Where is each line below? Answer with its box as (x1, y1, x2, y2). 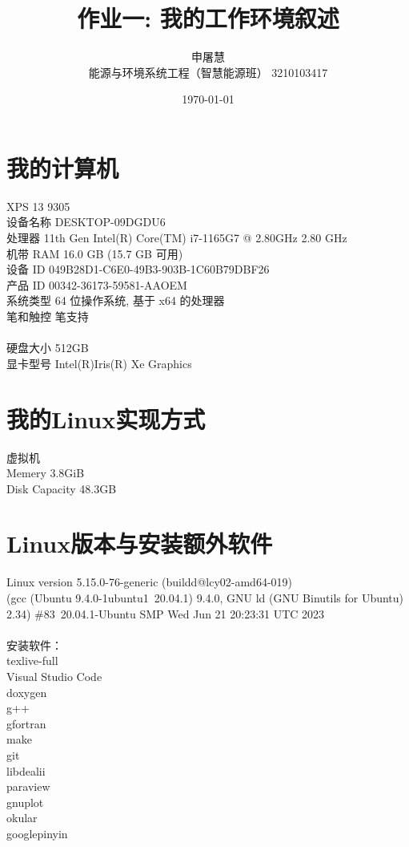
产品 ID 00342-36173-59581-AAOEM (6, 276, 187, 293)
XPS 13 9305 (6, 197, 70, 214)
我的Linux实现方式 (6, 402, 206, 435)
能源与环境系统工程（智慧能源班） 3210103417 (88, 63, 328, 80)
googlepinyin (6, 825, 68, 841)
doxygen (6, 683, 47, 700)
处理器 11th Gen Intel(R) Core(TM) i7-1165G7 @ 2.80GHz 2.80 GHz (6, 229, 347, 246)
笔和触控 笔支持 (6, 308, 89, 324)
